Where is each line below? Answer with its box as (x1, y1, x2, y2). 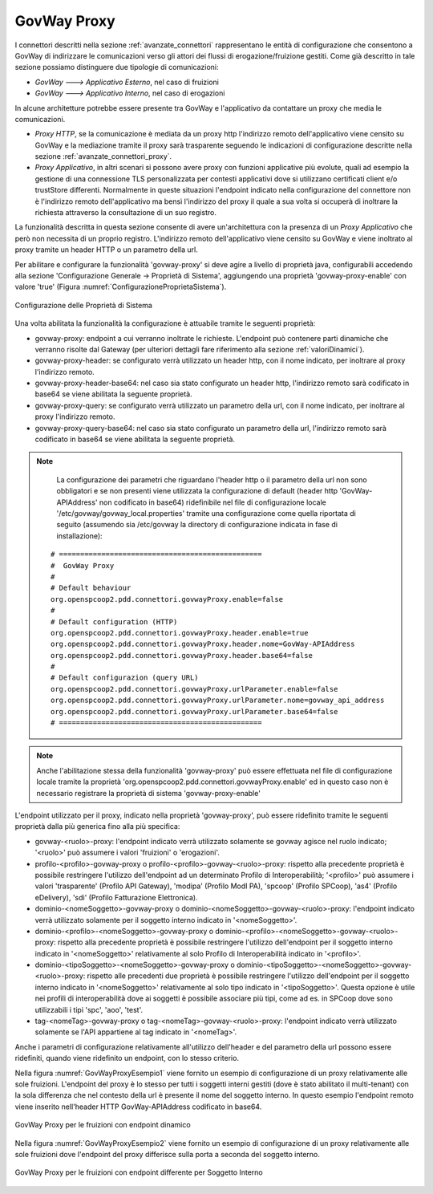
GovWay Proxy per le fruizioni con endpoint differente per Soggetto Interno (14, 1168, 264, 1177)
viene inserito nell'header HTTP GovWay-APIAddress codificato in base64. (14, 1102, 262, 1111)
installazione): (56, 530, 103, 541)
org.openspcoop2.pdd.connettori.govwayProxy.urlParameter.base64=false (51, 707, 338, 716)
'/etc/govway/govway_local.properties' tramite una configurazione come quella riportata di (56, 509, 356, 518)
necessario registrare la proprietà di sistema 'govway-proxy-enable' (36, 788, 261, 798)
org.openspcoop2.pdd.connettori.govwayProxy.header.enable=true (51, 628, 309, 637)
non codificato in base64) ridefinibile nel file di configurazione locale (99, 497, 326, 507)
